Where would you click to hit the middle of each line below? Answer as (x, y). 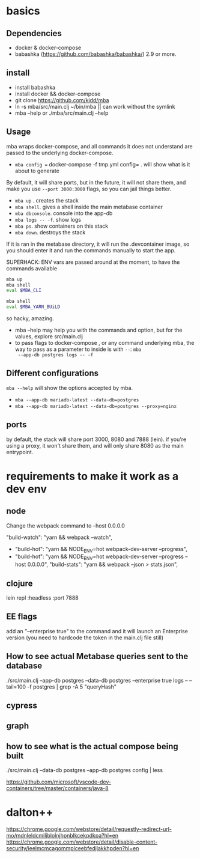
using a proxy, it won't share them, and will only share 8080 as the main (95, 445)
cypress (22, 706)
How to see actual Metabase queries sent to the (97, 656)
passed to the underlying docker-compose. (60, 153)
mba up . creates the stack (47, 200)
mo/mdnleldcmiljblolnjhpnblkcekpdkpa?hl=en (62, 836)
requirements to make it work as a (92, 476)
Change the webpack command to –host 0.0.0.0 (65, 525)
